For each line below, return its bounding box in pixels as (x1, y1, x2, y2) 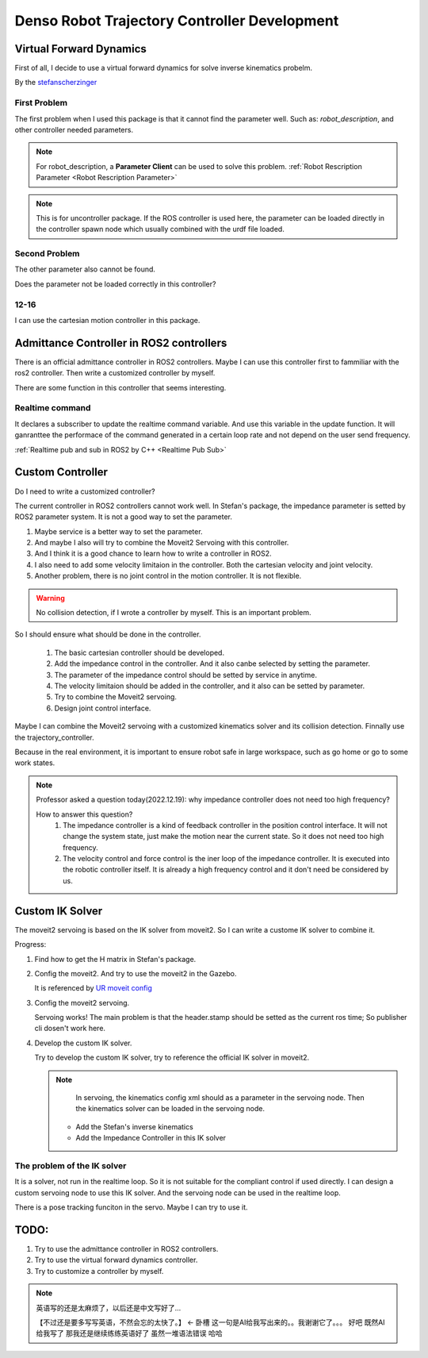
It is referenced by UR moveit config (34, 983, 152, 993)
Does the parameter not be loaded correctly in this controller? (14, 279, 216, 289)
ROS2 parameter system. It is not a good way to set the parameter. (14, 512, 233, 521)
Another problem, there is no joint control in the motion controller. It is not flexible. (34, 571, 302, 581)
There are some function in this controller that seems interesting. (14, 383, 227, 392)
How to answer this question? (36, 810, 133, 819)
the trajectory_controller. (14, 733, 94, 742)
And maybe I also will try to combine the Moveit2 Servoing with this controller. (34, 538, 289, 548)
